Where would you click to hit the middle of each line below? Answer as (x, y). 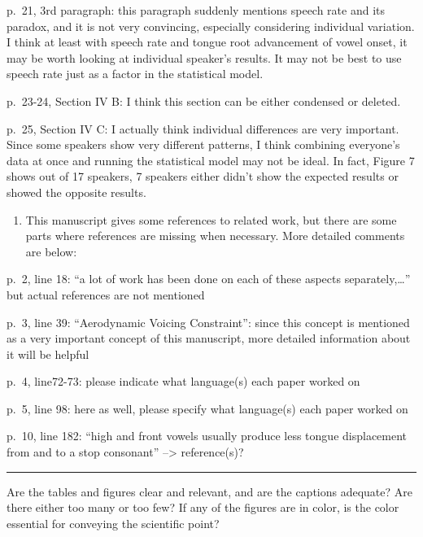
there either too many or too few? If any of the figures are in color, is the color (203, 507)
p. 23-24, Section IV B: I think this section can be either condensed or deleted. (204, 100)
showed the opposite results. (76, 192)
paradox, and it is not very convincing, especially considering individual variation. (211, 26)
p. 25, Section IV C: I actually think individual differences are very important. (203, 128)
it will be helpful (48, 354)
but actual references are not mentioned (106, 294)
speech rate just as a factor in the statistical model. (135, 74)
